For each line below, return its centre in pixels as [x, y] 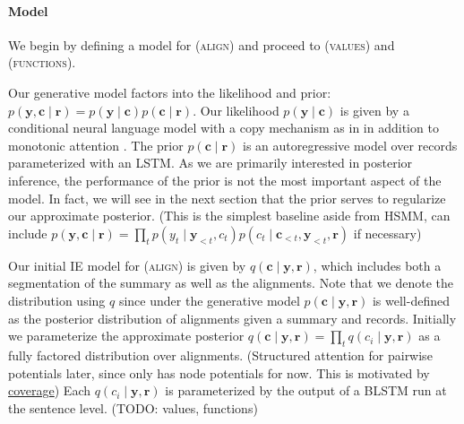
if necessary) [387, 233]
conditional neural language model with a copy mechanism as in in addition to [223, 128]
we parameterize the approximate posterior [126, 336]
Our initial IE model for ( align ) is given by [127, 265]
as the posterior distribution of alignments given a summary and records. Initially [232, 318]
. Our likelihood [236, 110]
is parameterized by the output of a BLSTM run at [306, 390]
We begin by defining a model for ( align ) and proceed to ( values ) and [202, 44]
